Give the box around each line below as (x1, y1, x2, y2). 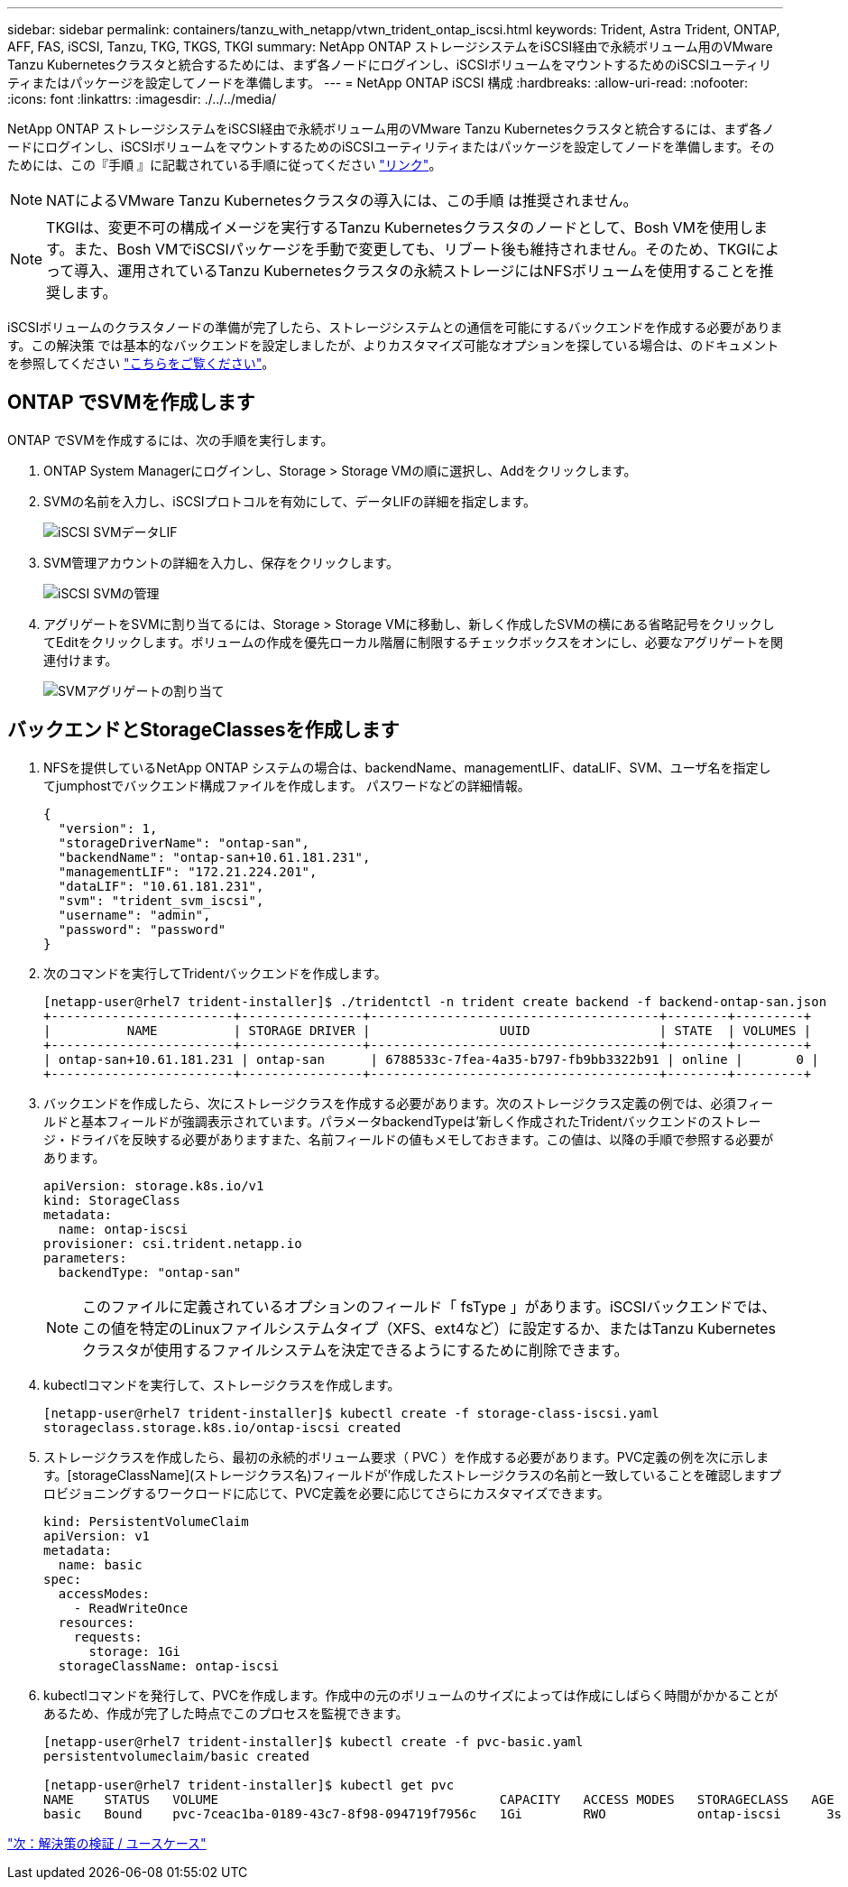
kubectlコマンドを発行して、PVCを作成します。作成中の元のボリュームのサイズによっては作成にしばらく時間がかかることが (43, 1687, 779, 1703)
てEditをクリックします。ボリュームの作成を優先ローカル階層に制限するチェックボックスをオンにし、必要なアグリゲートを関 (43, 634, 784, 650)
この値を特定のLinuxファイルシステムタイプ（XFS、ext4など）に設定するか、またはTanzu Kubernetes (82, 1318, 776, 1337)
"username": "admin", (58, 907, 211, 922)
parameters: (43, 1250, 127, 1265)
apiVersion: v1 (43, 1528, 151, 1543)
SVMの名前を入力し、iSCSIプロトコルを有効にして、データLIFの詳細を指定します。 (43, 493, 537, 509)
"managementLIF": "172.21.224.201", (58, 864, 318, 879)
